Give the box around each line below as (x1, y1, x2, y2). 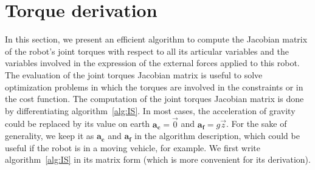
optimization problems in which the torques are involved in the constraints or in (5, 80, 303, 93)
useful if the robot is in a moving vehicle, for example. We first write (5, 141, 260, 154)
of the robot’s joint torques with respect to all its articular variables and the (5, 44, 289, 57)
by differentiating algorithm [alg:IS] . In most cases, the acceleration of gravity (5, 104, 296, 117)
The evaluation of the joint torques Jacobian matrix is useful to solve (5, 68, 263, 81)
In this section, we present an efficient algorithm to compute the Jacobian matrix (5, 33, 308, 46)
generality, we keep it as (5, 129, 94, 142)
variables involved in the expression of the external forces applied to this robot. (5, 56, 300, 69)
